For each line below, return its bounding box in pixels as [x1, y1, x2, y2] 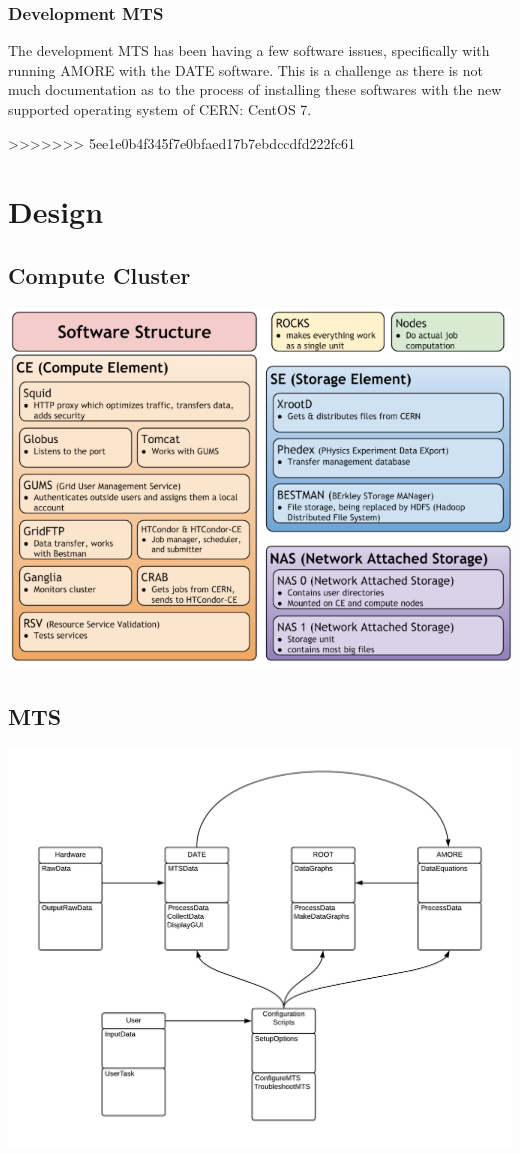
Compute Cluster [8, 259, 191, 290]
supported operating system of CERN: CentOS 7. [8, 99, 312, 119]
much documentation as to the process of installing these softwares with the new [8, 79, 502, 100]
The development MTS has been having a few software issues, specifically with [8, 40, 490, 61]
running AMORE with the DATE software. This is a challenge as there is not [8, 59, 483, 80]
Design [8, 191, 104, 232]
